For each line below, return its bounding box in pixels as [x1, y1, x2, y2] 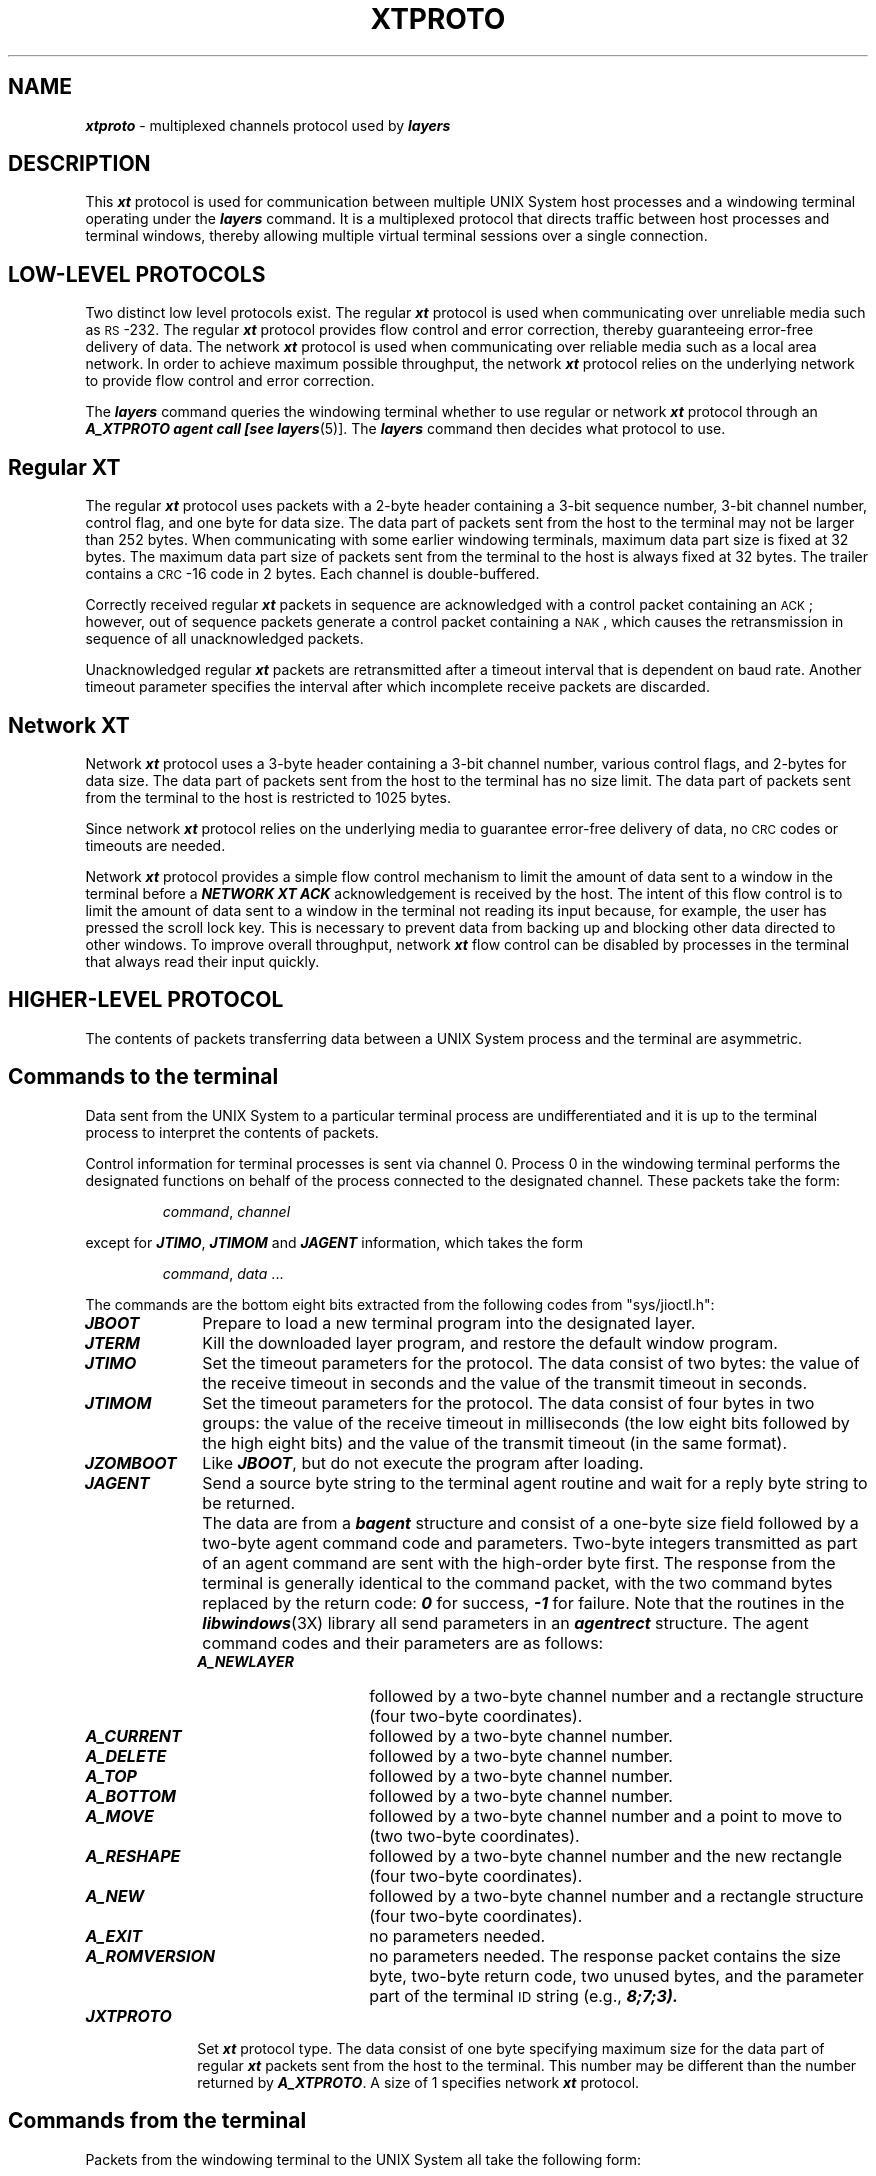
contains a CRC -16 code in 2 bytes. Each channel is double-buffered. [85, 565, 540, 583]
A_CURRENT [85, 1725, 182, 1746]
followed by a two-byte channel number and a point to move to [369, 1805, 843, 1826]
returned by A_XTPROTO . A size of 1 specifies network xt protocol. [197, 2073, 640, 2091]
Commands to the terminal [8, 1064, 279, 1090]
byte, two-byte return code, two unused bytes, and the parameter [369, 1965, 864, 1986]
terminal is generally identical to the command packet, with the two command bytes [202, 1572, 833, 1593]
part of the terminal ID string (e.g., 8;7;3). [369, 1985, 679, 2006]
